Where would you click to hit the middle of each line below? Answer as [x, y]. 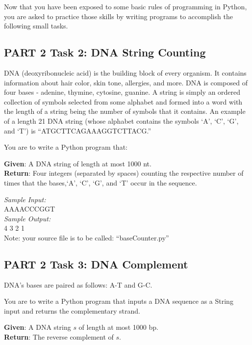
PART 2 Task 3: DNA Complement [96, 264]
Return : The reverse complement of [59, 337]
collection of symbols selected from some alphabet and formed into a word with [123, 101]
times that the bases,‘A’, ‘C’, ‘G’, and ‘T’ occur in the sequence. [101, 182]
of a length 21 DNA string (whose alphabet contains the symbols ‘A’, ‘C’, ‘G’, [121, 120]
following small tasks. [36, 26]
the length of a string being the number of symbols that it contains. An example [125, 111]
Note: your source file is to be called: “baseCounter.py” [87, 237]
